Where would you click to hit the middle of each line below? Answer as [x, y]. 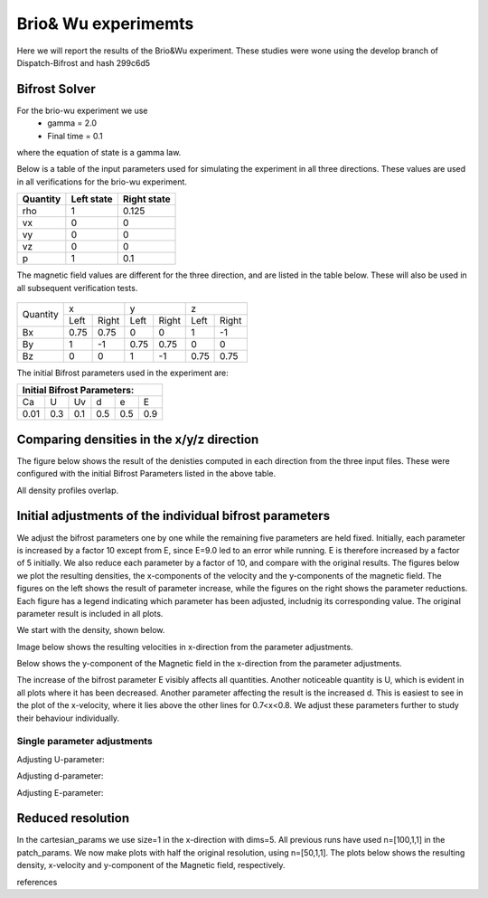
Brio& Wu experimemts [105, 24]
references [37, 882]
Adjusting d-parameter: [60, 776]
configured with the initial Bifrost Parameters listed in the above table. [146, 474]
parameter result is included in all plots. [90, 613]
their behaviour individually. [68, 718]
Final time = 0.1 [75, 136]
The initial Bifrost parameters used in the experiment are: [123, 373]
